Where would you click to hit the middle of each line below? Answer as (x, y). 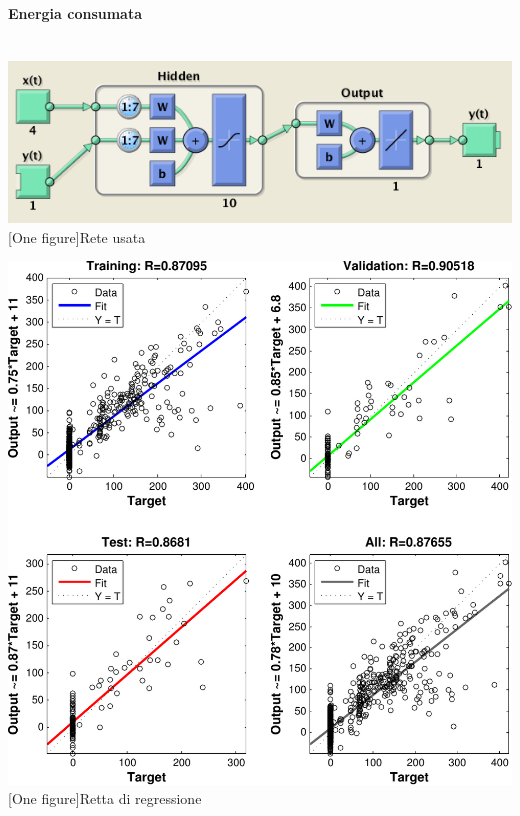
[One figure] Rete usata (77, 236)
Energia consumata (75, 12)
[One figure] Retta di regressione (105, 798)
